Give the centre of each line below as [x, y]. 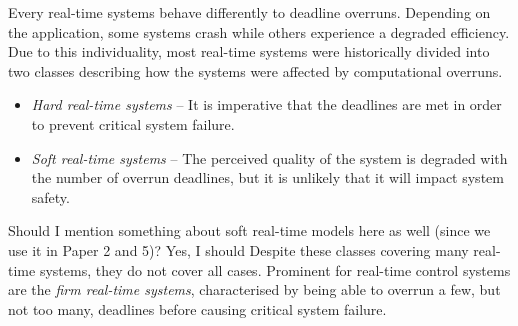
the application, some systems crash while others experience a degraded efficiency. [259, 31]
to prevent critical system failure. [133, 123]
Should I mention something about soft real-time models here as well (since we [249, 230]
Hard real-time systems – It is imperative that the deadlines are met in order [266, 104]
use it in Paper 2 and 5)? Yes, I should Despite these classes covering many [238, 249]
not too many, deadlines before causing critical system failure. [197, 308]
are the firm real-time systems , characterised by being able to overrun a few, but [254, 289]
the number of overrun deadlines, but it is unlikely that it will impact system [267, 177]
